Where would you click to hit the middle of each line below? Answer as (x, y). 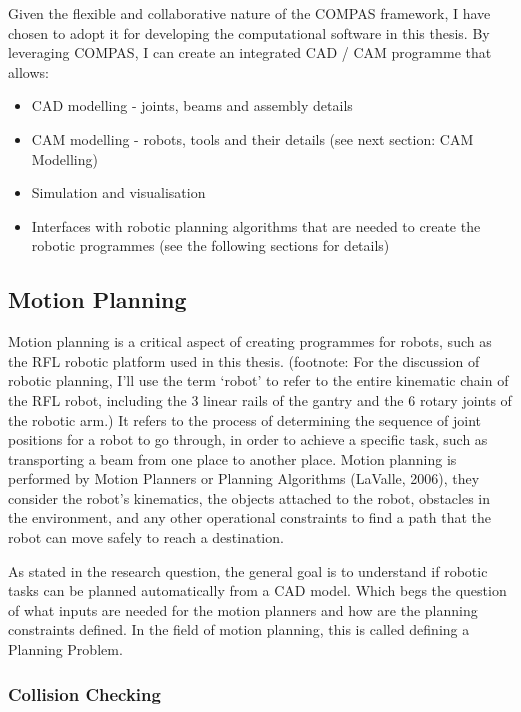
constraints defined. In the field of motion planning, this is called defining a (239, 629)
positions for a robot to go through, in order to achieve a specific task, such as (248, 439)
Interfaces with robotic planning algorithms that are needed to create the (256, 225)
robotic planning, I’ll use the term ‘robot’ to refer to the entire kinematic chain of (258, 380)
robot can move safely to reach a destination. (146, 537)
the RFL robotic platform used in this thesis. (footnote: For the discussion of (244, 360)
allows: (28, 71)
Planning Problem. (65, 649)
